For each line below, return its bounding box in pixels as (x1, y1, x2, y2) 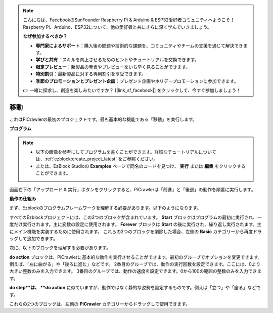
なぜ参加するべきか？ (23, 33, 68, 39)
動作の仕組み (9, 195, 36, 202)
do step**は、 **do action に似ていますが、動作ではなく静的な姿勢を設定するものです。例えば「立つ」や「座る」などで (9, 285, 261, 291)
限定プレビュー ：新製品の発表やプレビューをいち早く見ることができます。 (35, 64, 191, 70)
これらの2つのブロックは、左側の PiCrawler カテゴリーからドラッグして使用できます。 (9, 301, 191, 307)
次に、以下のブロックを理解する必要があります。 (9, 245, 111, 251)
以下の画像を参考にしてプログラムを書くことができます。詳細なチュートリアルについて (35, 149, 217, 155)
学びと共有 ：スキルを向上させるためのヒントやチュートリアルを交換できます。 (35, 57, 199, 63)
